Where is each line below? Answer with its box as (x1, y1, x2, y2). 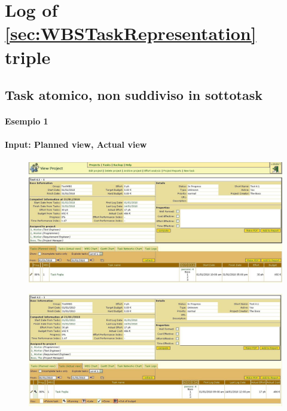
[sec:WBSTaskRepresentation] (5, 21, 257, 45)
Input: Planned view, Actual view (5, 138, 147, 151)
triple (5, 44, 51, 69)
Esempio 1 (5, 115, 48, 127)
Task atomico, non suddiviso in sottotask (5, 86, 262, 104)
